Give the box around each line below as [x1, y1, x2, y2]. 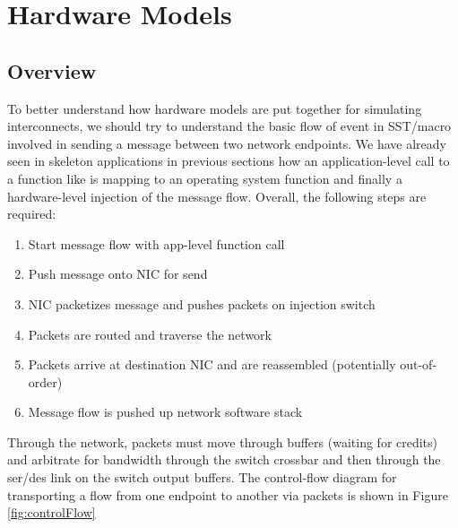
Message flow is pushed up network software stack [28, 402, 303, 421]
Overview [7, 56, 97, 84]
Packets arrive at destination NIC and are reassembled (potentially [28, 355, 396, 374]
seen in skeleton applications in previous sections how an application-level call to [7, 151, 450, 170]
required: [7, 204, 56, 223]
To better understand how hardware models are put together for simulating [7, 99, 422, 117]
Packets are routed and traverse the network [28, 325, 272, 343]
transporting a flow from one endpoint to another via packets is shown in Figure [7, 485, 448, 504]
